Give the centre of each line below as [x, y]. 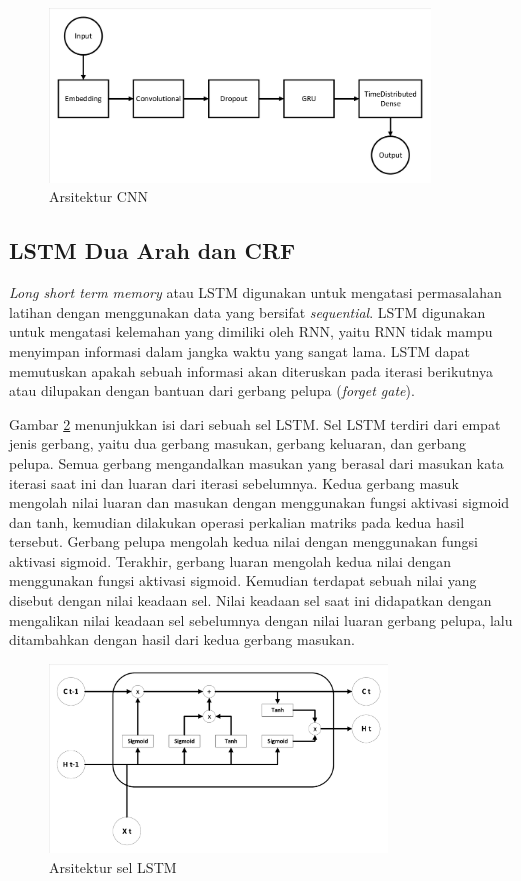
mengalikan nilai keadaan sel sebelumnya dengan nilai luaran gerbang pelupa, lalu [261, 619]
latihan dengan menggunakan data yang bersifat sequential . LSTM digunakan [247, 311]
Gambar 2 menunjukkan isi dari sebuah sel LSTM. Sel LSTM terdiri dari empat [255, 423]
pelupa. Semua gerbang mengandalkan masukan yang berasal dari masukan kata [256, 462]
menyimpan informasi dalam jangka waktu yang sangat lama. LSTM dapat [239, 350]
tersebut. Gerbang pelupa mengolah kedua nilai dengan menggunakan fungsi [244, 541]
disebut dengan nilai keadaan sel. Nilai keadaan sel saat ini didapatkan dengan [250, 600]
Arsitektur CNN [98, 196]
